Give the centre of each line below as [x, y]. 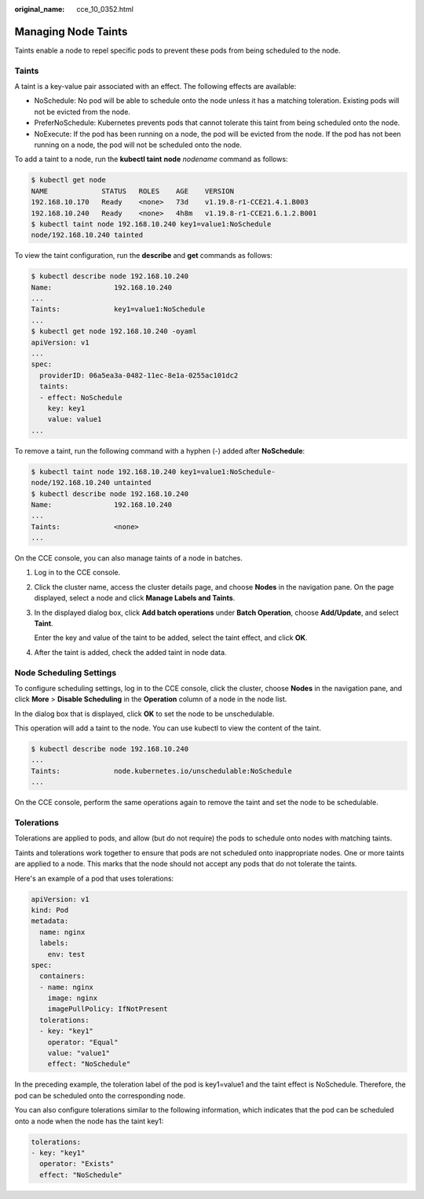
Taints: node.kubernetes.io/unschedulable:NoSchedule [161, 771]
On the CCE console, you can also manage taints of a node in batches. [129, 558]
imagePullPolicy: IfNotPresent [108, 1009]
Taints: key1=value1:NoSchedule [118, 309]
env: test [66, 954]
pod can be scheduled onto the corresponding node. [100, 1095]
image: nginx [73, 998]
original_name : [40, 9]
